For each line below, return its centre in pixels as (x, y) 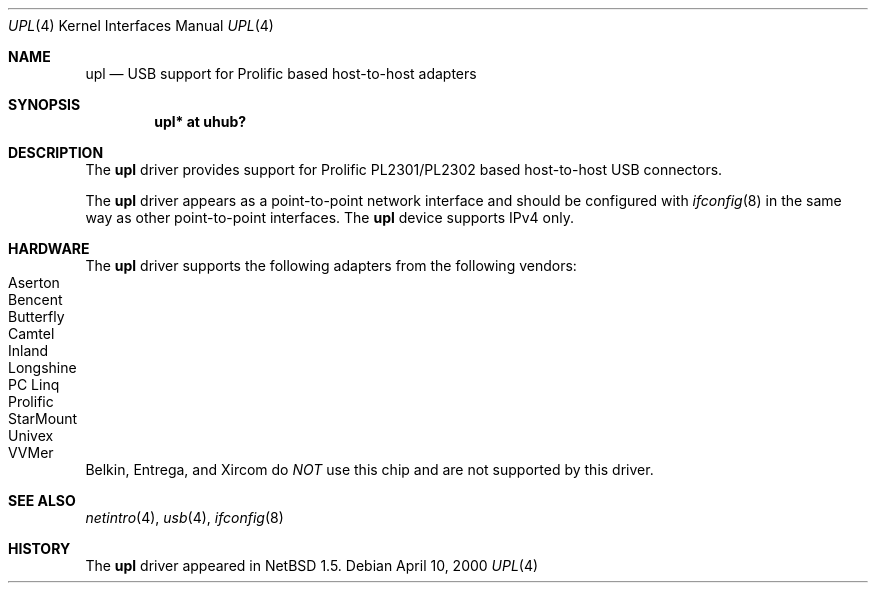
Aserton (34, 282)
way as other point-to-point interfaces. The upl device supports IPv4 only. (329, 217)
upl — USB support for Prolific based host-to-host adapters (281, 73)
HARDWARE (49, 248)
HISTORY (39, 548)
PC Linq (34, 384)
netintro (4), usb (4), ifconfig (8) (184, 517)
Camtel (31, 333)
